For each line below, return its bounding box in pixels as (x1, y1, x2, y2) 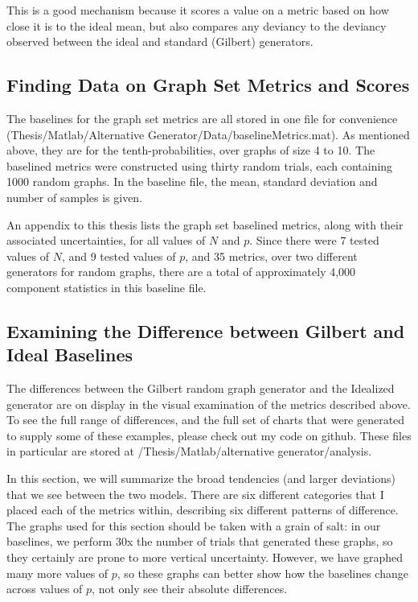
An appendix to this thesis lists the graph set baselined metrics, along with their (6, 216, 404, 233)
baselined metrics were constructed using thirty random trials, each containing (6, 157, 393, 174)
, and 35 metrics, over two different (185, 247, 358, 264)
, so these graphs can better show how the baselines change (117, 564, 408, 581)
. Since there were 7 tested (249, 232, 379, 249)
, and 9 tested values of (61, 247, 176, 264)
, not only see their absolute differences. (92, 580, 288, 597)
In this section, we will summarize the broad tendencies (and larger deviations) (6, 470, 395, 487)
